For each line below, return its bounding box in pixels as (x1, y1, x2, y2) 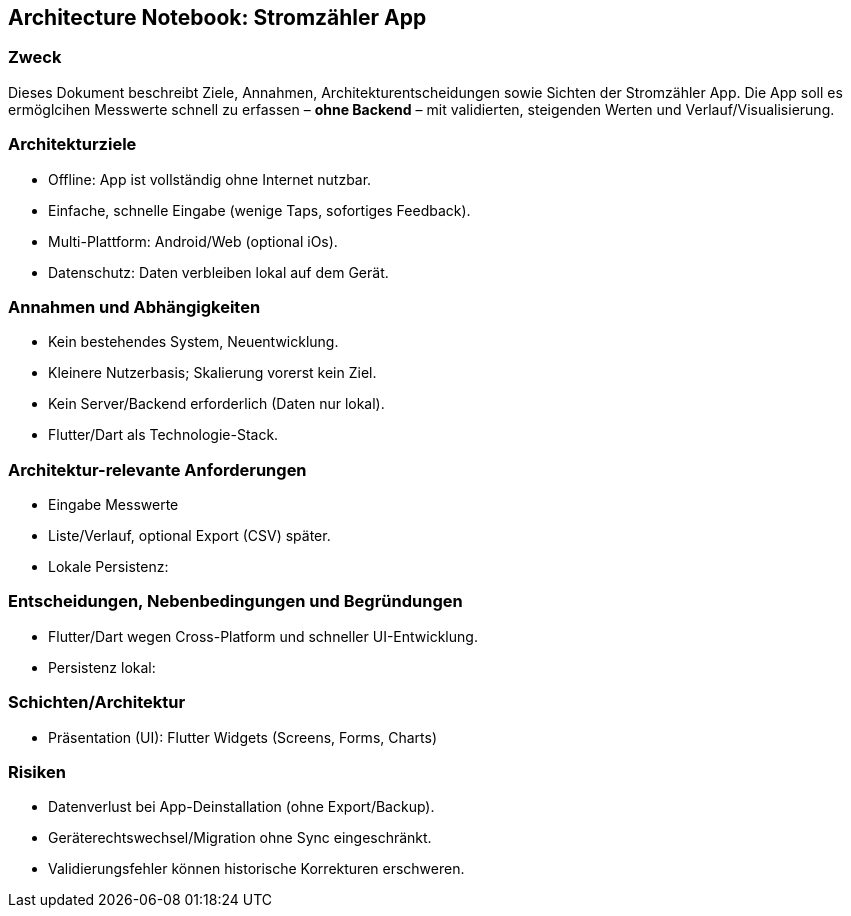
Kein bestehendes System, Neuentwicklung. (48, 333, 339, 351)
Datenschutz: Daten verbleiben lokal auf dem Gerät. (48, 263, 389, 281)
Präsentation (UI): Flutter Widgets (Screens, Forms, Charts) (48, 728, 438, 746)
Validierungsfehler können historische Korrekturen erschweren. (48, 860, 465, 878)
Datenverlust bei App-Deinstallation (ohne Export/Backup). (48, 798, 435, 816)
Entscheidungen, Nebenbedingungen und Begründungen (8, 591, 463, 612)
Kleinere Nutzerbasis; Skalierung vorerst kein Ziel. (48, 364, 377, 382)
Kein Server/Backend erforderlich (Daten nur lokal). (48, 395, 385, 413)
